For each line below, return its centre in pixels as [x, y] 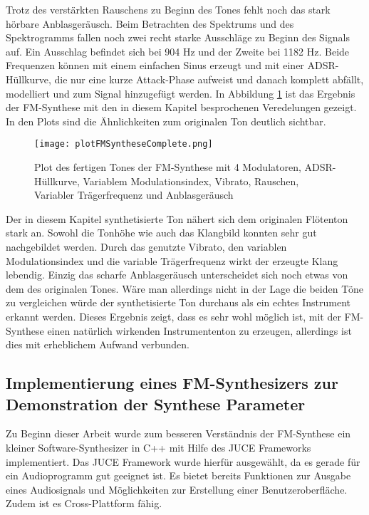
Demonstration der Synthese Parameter [156, 404]
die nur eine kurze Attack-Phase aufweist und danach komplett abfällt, [209, 79]
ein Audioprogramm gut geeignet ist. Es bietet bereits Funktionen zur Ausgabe [178, 475]
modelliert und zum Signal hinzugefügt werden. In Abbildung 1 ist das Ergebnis [181, 93]
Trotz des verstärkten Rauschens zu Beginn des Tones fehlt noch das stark [168, 9]
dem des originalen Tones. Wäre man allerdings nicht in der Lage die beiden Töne [184, 288]
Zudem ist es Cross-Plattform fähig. [84, 503]
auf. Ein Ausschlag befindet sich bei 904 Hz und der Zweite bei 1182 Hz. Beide [178, 51]
